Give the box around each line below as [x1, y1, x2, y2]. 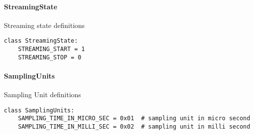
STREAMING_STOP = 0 [18, 54, 82, 61]
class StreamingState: [4, 37, 78, 45]
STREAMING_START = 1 [18, 46, 85, 53]
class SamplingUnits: [4, 107, 75, 114]
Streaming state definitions [4, 20, 85, 30]
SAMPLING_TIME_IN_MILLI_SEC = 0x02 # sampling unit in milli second [18, 123, 251, 131]
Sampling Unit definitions [4, 89, 81, 100]
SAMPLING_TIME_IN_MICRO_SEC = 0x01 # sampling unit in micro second [18, 115, 251, 122]
